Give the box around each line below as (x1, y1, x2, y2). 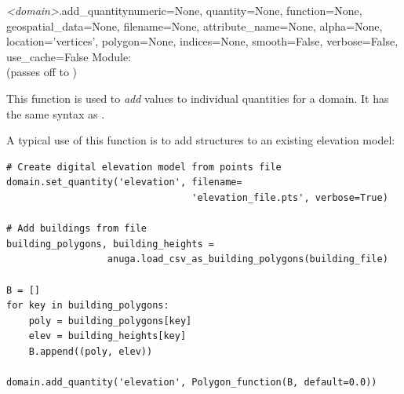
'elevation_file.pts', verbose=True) (191, 192, 388, 203)
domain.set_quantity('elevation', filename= (6, 177, 242, 188)
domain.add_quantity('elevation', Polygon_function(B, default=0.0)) (6, 377, 377, 389)
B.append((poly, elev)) (28, 345, 153, 357)
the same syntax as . (6, 105, 105, 122)
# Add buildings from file (6, 223, 147, 235)
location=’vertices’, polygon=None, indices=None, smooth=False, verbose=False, (6, 33, 399, 49)
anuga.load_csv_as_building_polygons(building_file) (107, 254, 388, 265)
